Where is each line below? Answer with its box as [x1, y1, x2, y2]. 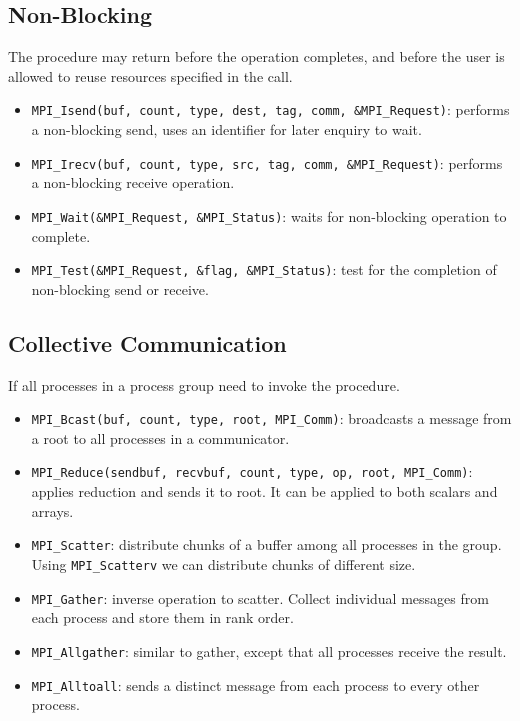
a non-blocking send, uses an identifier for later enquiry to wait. [31, 119, 422, 140]
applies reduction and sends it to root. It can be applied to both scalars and [31, 481, 498, 502]
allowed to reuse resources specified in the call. [8, 65, 293, 86]
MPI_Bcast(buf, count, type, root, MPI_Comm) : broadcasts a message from [31, 408, 512, 429]
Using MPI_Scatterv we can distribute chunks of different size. [31, 553, 416, 574]
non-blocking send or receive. [31, 278, 209, 299]
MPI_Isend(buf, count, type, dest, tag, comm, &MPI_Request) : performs [31, 99, 510, 120]
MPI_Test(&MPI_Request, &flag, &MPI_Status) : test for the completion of [31, 259, 497, 280]
